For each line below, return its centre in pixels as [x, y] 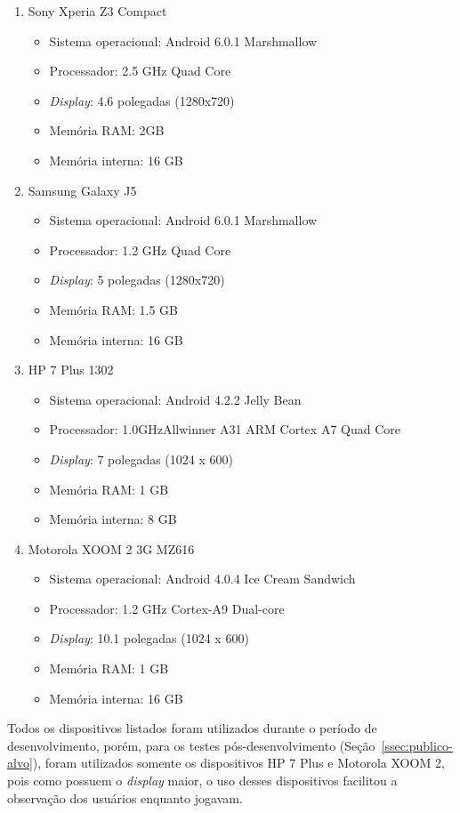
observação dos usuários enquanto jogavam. [125, 797]
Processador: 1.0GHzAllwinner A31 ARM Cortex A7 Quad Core [225, 429]
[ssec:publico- [417, 745]
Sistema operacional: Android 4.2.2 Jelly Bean [175, 399]
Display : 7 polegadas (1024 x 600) [141, 459]
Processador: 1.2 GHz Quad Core [140, 250]
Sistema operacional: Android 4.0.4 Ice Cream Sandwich [202, 579]
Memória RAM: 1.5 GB [114, 309]
